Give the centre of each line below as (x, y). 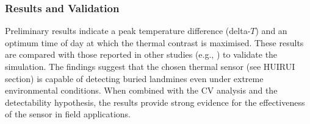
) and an (271, 31)
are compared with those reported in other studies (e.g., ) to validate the (141, 54)
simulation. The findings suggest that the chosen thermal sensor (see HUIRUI (150, 66)
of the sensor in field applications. (68, 114)
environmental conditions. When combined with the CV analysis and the (141, 90)
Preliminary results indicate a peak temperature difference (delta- (128, 31)
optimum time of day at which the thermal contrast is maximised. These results (154, 42)
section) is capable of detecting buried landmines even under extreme (134, 78)
